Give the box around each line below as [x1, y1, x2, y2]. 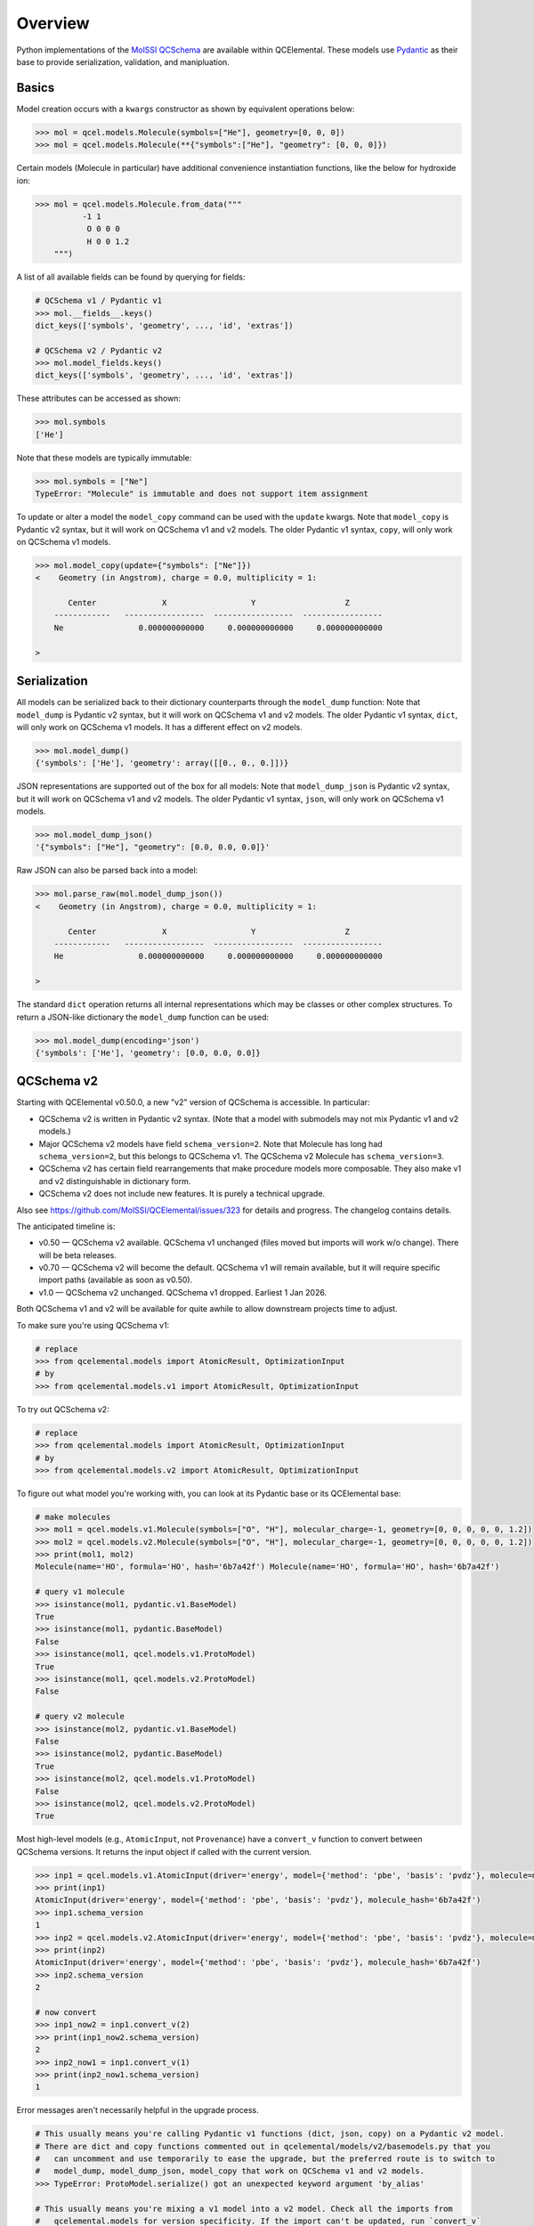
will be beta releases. [38, 1249, 117, 1260]
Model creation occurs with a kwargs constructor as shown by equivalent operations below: [16, 103, 355, 114]
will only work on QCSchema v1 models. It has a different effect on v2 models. [16, 721, 303, 732]
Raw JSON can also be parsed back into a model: [16, 865, 198, 876]
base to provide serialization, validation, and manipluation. [16, 56, 231, 67]
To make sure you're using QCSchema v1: [16, 1320, 170, 1330]
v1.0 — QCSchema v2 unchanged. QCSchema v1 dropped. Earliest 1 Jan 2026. [38, 1287, 328, 1297]
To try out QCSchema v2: [16, 1403, 110, 1415]
